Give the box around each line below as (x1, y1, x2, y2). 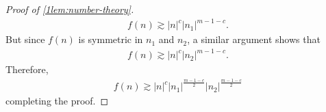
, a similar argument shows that (187, 32, 321, 46)
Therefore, (5, 62, 49, 76)
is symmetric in (78, 32, 143, 46)
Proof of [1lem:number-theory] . (5, 2, 134, 16)
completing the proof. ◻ (5, 94, 109, 108)
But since (5, 32, 45, 46)
